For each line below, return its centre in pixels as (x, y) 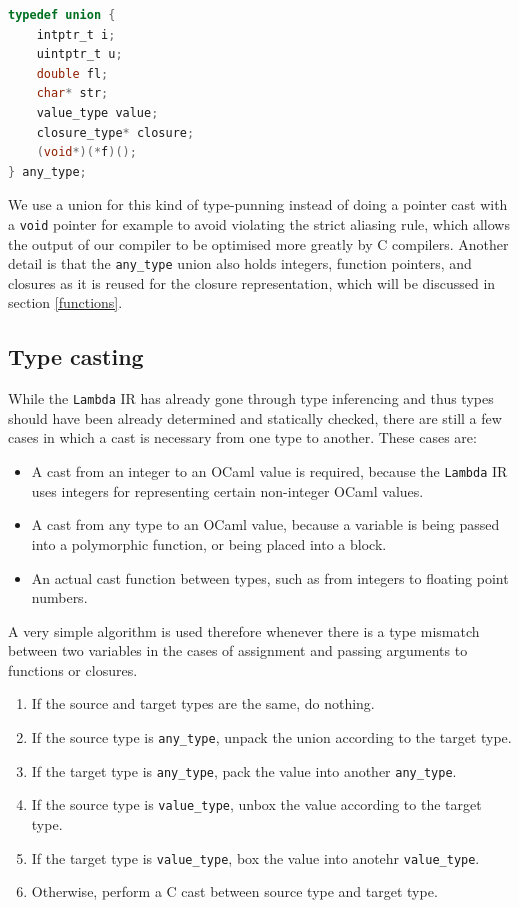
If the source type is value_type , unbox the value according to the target (256, 804)
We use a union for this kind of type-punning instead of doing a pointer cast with (258, 204)
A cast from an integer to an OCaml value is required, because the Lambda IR (269, 471)
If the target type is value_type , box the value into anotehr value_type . (255, 857)
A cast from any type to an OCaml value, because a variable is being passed (265, 524)
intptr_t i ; (76, 34)
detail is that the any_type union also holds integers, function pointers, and (240, 263)
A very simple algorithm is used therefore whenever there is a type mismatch (244, 630)
